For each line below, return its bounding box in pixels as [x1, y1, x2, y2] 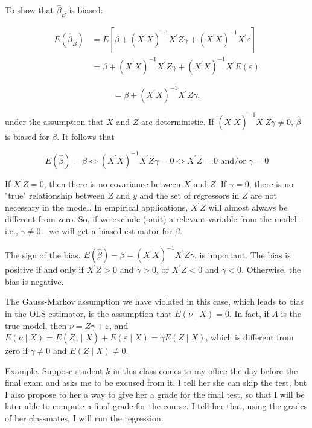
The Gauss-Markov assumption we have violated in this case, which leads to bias [5, 295, 304, 308]
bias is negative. [5, 275, 64, 287]
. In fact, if [229, 307, 269, 319]
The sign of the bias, [5, 248, 81, 261]
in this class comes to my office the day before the [113, 364, 298, 377]
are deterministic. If [141, 115, 214, 127]
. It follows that [57, 130, 115, 142]
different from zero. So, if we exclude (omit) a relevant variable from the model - [5, 212, 302, 225]
